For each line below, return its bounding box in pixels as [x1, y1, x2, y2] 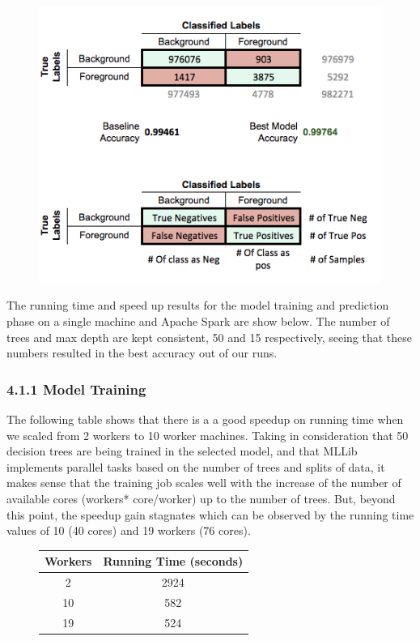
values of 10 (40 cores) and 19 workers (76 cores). [6, 522, 251, 539]
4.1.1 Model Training [6, 378, 146, 399]
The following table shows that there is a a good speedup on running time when [6, 411, 404, 428]
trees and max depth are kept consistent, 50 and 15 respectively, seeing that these [6, 328, 413, 345]
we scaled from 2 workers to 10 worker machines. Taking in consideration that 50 [6, 426, 409, 443]
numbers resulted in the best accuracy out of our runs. [6, 344, 278, 361]
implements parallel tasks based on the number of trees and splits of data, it [6, 458, 385, 475]
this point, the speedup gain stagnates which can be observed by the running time [6, 506, 414, 523]
